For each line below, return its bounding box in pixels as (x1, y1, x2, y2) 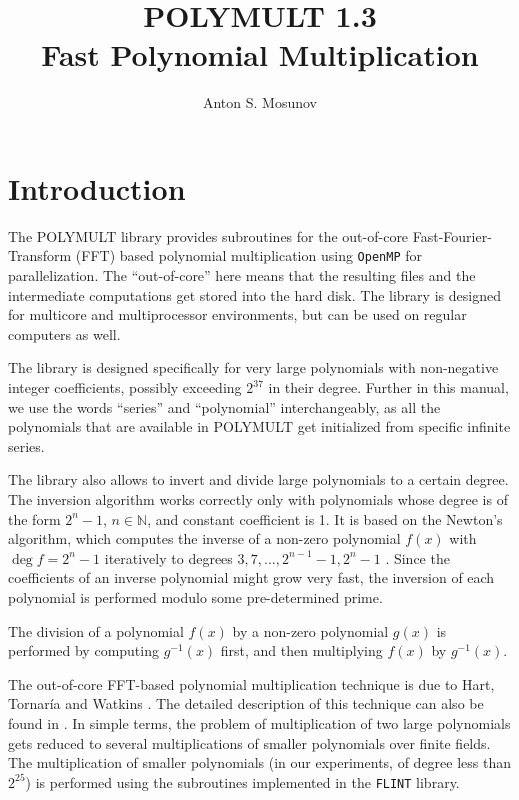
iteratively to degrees (104, 547, 233, 568)
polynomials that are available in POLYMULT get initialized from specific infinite (8, 416, 511, 437)
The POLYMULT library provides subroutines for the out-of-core (8, 225, 409, 246)
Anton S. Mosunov (202, 92, 318, 113)
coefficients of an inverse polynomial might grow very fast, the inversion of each (8, 567, 495, 588)
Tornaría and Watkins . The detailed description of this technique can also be (8, 693, 484, 714)
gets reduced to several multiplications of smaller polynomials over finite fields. (8, 732, 491, 753)
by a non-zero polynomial (232, 620, 389, 641)
